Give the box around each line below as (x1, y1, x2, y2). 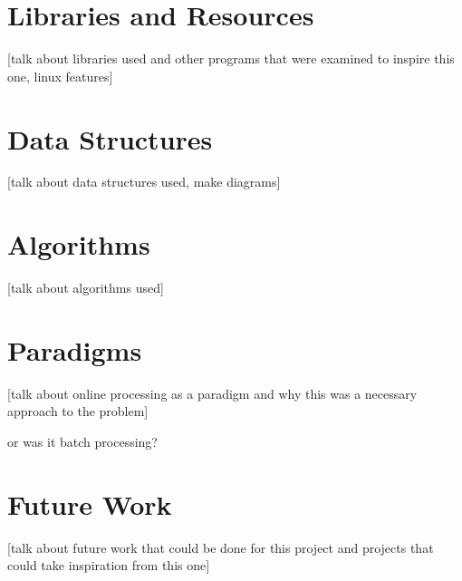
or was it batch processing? (7, 432, 158, 451)
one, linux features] (7, 66, 113, 85)
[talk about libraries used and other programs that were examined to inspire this (7, 49, 455, 68)
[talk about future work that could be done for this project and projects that (7, 537, 434, 557)
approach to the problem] (7, 402, 149, 421)
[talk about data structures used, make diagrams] (7, 172, 281, 191)
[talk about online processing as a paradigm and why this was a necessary (7, 383, 418, 402)
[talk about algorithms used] (7, 278, 164, 297)
